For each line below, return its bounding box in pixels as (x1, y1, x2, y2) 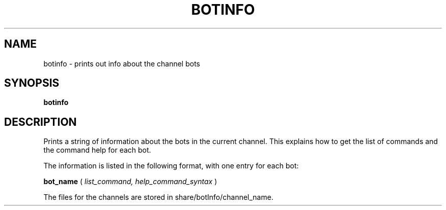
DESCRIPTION (4, 115, 77, 128)
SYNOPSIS (4, 77, 60, 90)
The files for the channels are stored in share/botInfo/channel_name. (43, 193, 273, 202)
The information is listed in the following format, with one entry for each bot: (43, 161, 299, 170)
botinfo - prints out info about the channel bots (43, 59, 201, 68)
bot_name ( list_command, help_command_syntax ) (43, 177, 217, 186)
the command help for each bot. (43, 146, 151, 155)
